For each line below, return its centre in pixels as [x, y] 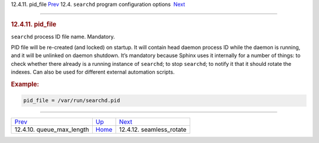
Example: [25, 84]
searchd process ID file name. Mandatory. [63, 36]
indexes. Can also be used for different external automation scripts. [93, 72]
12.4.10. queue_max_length [52, 129]
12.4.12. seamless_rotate [153, 129]
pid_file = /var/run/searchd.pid [72, 101]
